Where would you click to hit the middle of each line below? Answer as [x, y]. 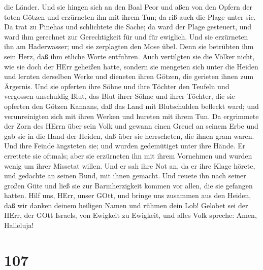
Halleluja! [19, 225]
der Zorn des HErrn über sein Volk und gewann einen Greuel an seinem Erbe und [131, 126]
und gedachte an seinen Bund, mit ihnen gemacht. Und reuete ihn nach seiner [125, 176]
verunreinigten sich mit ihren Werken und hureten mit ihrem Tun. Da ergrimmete [131, 116]
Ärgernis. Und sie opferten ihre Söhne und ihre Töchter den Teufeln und [117, 86]
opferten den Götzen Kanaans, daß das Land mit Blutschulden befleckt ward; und [131, 106]
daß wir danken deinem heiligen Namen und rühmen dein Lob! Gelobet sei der [126, 205]
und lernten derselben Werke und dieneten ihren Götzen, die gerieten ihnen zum [129, 76]
